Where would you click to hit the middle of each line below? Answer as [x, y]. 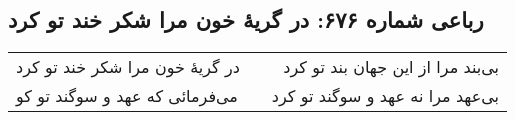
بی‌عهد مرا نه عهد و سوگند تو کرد [385, 96]
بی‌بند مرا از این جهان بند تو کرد [391, 67]
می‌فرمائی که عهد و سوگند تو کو [127, 96]
